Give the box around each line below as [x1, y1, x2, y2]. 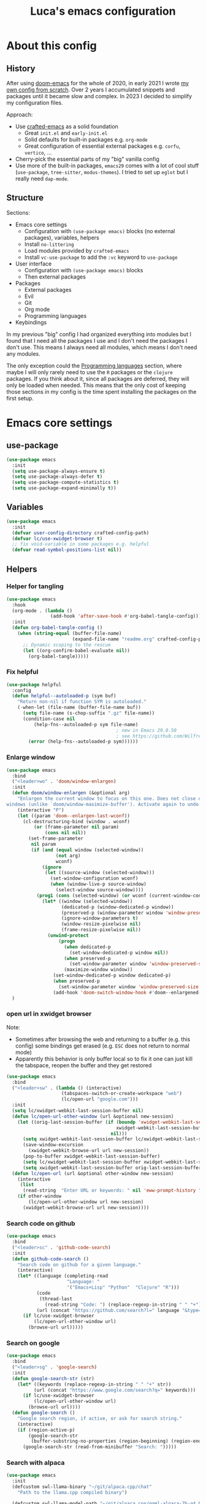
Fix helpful [6, 667, 39, 676]
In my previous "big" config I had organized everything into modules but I [6, 330, 192, 338]
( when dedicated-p [64, 943, 112, 950]
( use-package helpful [6, 681, 62, 688]
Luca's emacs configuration [30, 4, 176, 18]
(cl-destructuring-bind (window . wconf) [22, 818, 131, 824]
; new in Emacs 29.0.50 [116, 727, 177, 734]
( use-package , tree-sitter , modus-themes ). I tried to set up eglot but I [15, 169, 188, 175]
